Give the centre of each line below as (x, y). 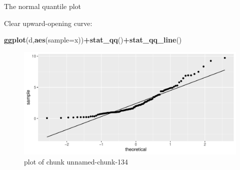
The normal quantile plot (43, 6)
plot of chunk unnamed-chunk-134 (76, 161)
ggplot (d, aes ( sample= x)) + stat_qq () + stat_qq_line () (93, 40)
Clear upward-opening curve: (48, 23)
